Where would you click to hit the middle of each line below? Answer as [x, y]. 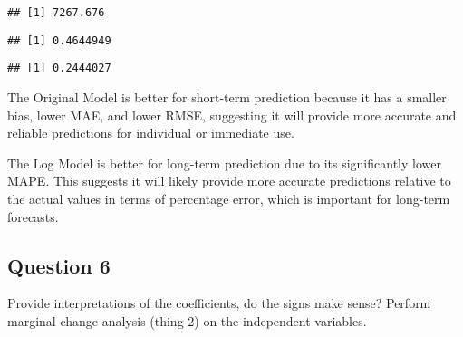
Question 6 [59, 265]
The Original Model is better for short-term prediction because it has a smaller [227, 96]
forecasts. [33, 216]
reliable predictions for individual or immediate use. [151, 133]
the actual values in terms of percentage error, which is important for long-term [229, 198]
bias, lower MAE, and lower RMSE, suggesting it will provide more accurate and [232, 115]
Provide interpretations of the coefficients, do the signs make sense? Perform [219, 303]
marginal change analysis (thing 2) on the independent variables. [187, 320]
